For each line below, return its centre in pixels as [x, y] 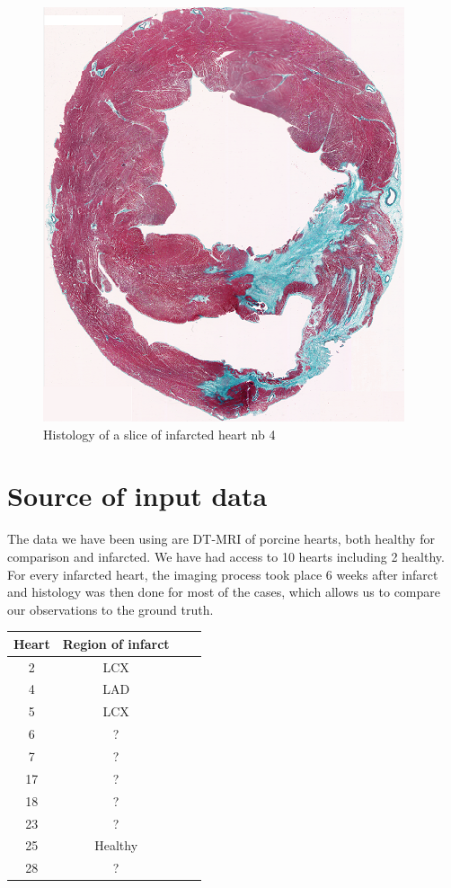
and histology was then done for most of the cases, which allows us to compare [224, 592]
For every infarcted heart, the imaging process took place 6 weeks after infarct [223, 574]
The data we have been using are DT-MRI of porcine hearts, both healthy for [221, 539]
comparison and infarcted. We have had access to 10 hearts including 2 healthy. [226, 556]
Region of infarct [116, 643]
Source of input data [137, 496]
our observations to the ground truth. [111, 609]
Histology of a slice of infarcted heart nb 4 [159, 434]
